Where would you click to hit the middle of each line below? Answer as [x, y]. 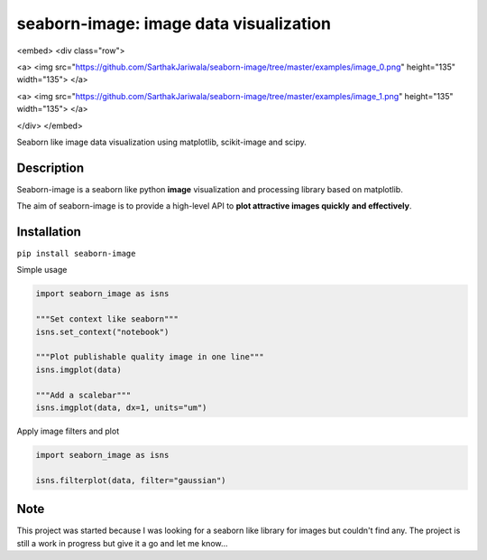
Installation [49, 232]
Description [51, 168]
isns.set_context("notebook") [102, 331]
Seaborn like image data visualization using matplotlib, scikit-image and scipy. [161, 142]
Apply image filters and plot [68, 431]
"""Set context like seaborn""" [107, 319]
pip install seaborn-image [76, 254]
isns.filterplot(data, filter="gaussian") [131, 480]
